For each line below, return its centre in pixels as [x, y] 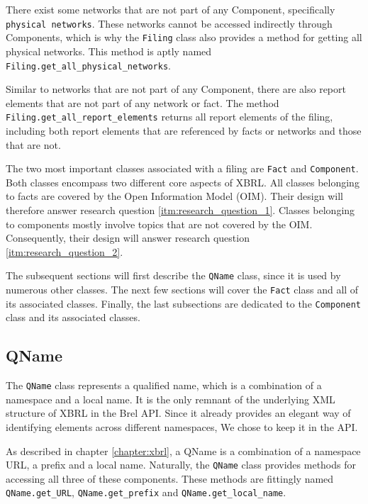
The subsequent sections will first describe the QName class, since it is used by [173, 275]
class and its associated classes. [73, 317]
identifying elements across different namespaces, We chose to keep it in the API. [182, 427]
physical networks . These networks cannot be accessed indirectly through [169, 23]
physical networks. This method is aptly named [109, 51]
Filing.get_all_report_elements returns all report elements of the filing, [169, 117]
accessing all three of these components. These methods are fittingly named [170, 478]
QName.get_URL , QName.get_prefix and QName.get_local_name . [146, 492]
